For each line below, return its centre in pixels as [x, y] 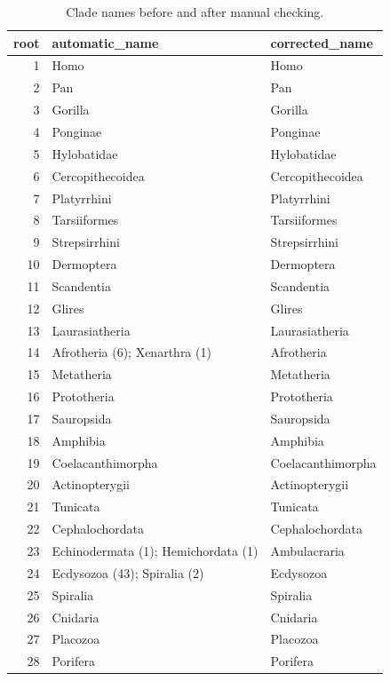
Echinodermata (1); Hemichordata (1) [155, 550]
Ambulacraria [307, 550]
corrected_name [322, 42]
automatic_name [105, 42]
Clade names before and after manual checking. [195, 12]
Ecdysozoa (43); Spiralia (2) [128, 572]
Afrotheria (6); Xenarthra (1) [131, 352]
